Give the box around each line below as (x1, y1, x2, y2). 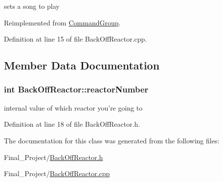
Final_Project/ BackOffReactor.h (4, 152, 103, 162)
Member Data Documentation (4, 58, 160, 73)
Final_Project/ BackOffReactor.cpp (4, 168, 110, 179)
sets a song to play (4, 1, 60, 11)
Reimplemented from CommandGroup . (4, 17, 121, 27)
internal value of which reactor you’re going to (4, 102, 143, 113)
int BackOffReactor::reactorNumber (4, 83, 149, 95)
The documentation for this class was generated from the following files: (4, 135, 220, 145)
